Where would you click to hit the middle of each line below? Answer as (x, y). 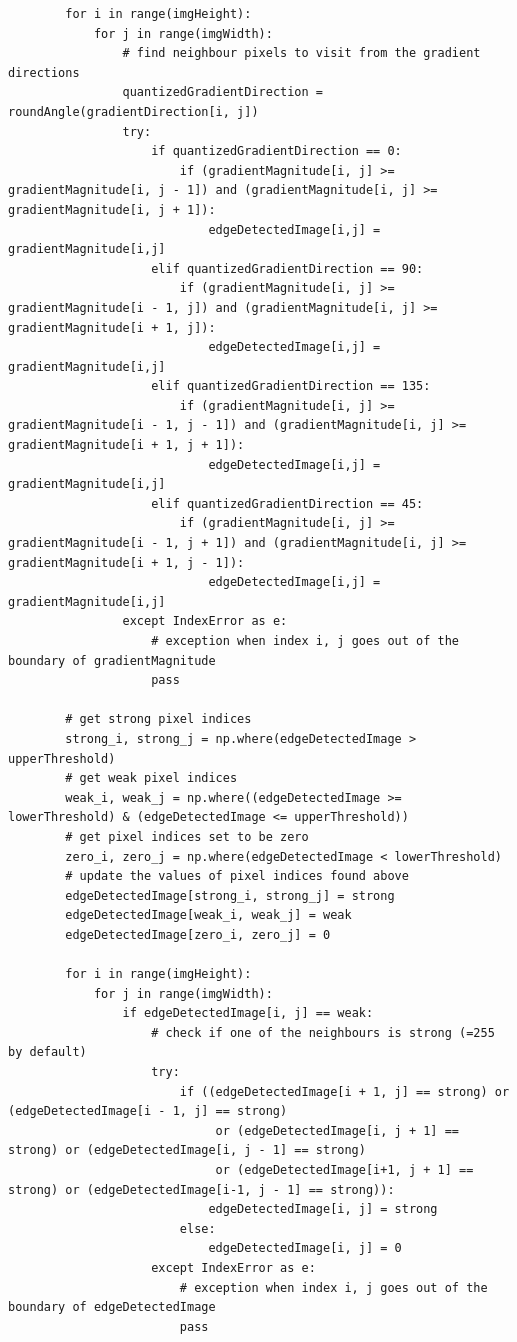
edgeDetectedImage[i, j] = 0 (305, 1248)
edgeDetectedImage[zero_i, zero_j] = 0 (198, 934)
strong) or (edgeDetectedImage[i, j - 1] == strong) (187, 1150)
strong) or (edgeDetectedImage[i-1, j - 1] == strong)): (201, 1189)
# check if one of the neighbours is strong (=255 (323, 1032)
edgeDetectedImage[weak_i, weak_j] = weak (208, 915)
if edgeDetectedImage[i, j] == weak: (248, 1013)
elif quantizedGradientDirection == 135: (291, 386)
